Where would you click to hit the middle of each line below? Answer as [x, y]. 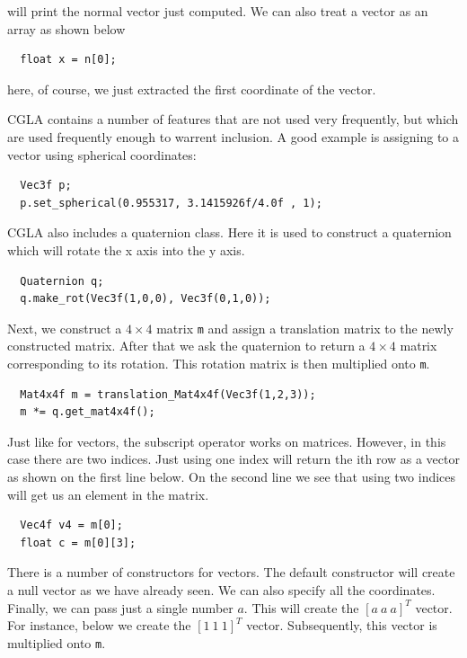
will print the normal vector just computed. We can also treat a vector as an [218, 11]
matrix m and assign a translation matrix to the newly [305, 328]
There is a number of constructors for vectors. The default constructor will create [231, 572]
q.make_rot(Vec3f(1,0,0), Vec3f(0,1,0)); [145, 299]
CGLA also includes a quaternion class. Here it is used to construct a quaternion [229, 232]
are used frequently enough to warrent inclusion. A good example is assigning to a [233, 136]
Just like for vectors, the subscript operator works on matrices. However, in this [227, 441]
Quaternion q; [62, 281]
